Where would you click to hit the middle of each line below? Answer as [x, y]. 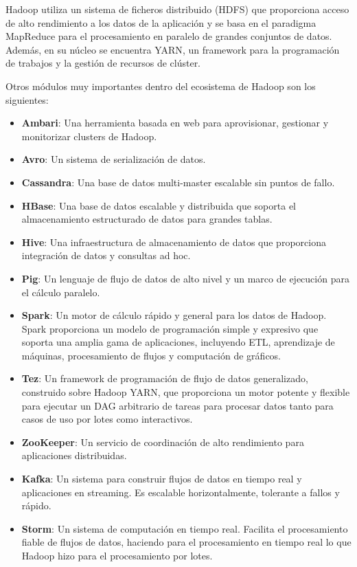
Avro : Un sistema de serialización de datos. [114, 159]
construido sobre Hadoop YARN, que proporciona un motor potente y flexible [186, 392]
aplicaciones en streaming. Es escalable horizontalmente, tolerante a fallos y [181, 492]
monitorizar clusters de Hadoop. [89, 136]
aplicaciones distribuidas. [74, 455]
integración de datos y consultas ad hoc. [106, 255]
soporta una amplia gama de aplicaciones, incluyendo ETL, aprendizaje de [178, 342]
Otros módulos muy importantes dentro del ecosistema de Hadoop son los [161, 86]
